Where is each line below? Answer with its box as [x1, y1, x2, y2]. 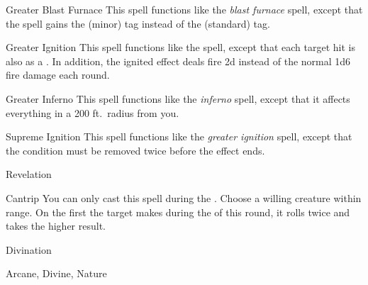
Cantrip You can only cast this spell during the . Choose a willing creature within [6, 190, 362, 205]
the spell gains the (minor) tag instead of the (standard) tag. [6, 16, 270, 30]
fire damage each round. [6, 67, 110, 82]
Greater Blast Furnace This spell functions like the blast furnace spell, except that [6, 2, 363, 16]
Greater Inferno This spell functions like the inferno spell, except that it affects [6, 91, 350, 106]
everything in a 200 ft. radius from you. [6, 105, 179, 120]
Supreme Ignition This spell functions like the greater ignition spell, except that [6, 129, 352, 144]
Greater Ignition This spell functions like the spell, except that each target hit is [6, 40, 355, 55]
